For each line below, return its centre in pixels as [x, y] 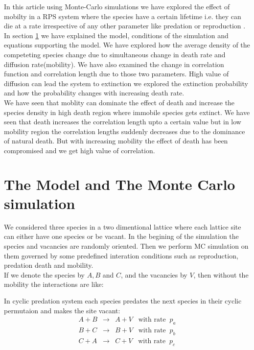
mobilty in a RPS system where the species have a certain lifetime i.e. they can [123, 16]
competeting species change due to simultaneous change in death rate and [115, 54]
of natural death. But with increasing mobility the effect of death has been [116, 141]
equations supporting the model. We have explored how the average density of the [127, 45]
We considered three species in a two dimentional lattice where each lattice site [123, 226]
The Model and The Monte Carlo [120, 184]
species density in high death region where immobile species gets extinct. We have [127, 112]
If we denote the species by [45, 274]
